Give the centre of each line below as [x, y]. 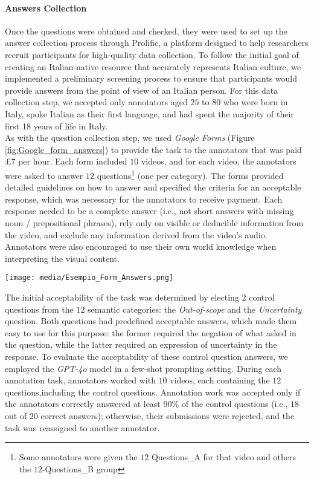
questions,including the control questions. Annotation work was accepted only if [153, 392]
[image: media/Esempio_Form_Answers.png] [89, 278]
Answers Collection [46, 8]
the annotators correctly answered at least [83, 404]
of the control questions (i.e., [235, 404]
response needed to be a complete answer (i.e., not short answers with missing [149, 211]
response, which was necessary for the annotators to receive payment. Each [144, 199]
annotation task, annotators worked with [80, 380]
